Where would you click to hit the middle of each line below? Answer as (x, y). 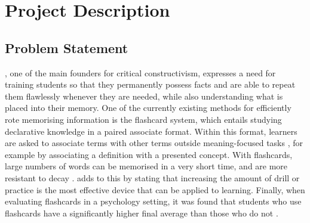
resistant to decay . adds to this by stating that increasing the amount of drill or (152, 177)
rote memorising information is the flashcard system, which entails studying (143, 119)
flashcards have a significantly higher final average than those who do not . (142, 213)
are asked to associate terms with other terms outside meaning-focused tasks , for (154, 143)
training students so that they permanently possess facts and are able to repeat (150, 84)
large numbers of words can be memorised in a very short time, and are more (146, 166)
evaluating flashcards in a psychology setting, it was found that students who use (153, 201)
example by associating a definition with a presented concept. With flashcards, (149, 154)
